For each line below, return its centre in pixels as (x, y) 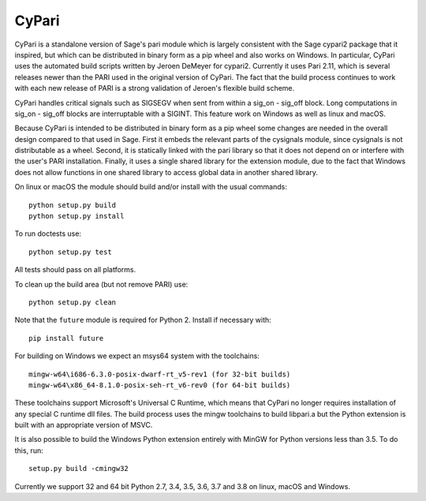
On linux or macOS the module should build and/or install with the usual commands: (151, 187)
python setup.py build (73, 205)
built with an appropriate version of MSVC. (84, 425)
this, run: (29, 451)
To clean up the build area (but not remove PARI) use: (101, 284)
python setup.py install (77, 216)
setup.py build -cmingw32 (79, 469)
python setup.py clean (73, 302)
